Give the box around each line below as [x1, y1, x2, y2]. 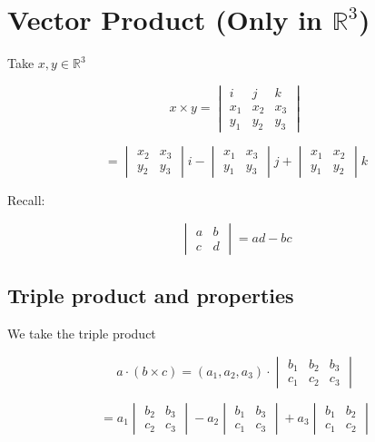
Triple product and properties [7, 281, 294, 309]
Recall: [7, 191, 45, 210]
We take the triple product [7, 324, 156, 343]
